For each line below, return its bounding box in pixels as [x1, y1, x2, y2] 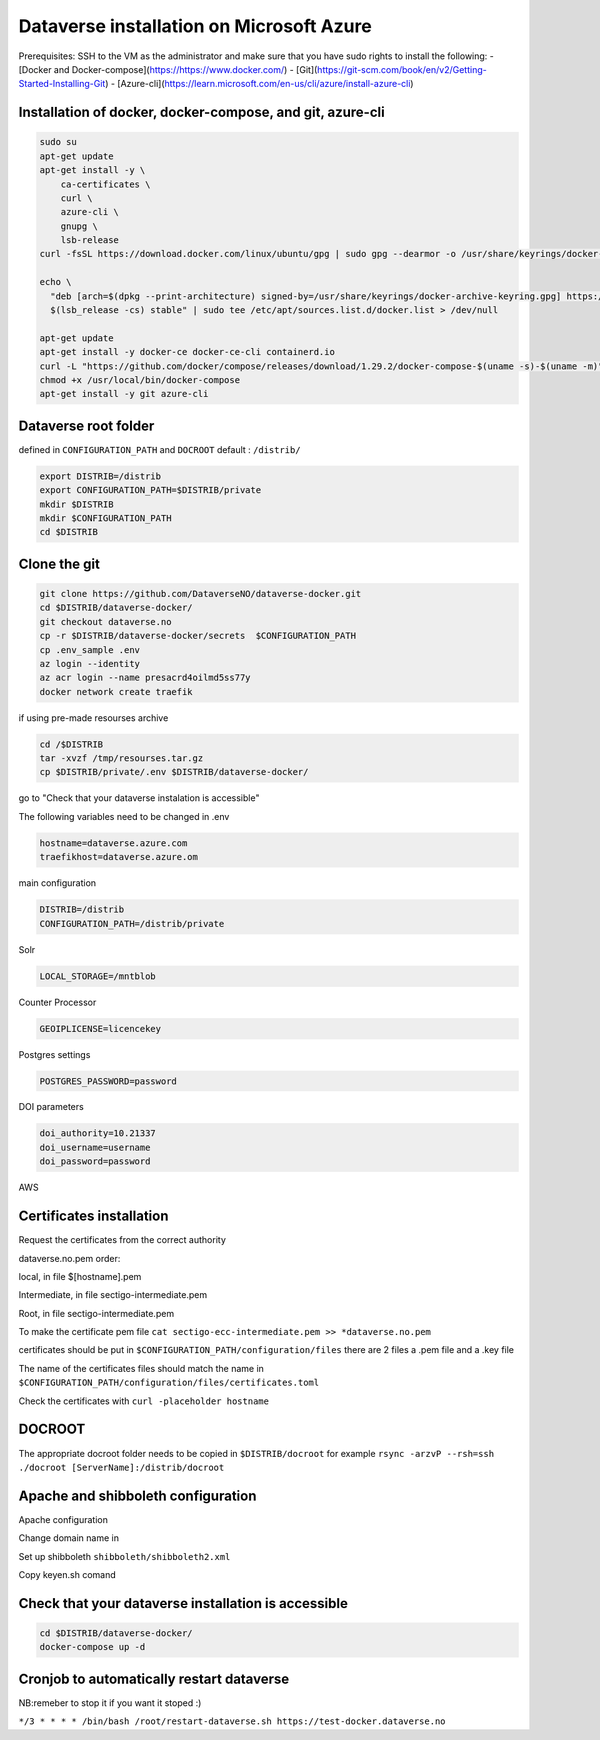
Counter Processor [18, 996, 97, 1008]
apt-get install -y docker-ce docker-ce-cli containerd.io [39, 346, 335, 358]
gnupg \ [60, 220, 99, 232]
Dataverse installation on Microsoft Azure [18, 15, 372, 37]
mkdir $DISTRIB [39, 498, 114, 510]
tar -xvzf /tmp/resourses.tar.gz [39, 753, 204, 764]
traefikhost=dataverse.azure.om [39, 851, 199, 863]
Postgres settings [18, 1048, 91, 1060]
